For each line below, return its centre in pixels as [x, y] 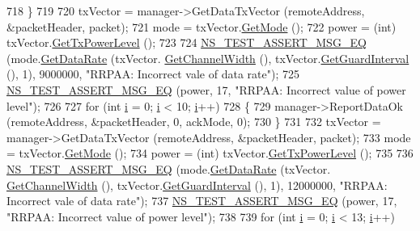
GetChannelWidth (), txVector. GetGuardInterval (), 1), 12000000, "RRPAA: [197, 185]
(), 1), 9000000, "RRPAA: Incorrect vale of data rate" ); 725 [153, 74]
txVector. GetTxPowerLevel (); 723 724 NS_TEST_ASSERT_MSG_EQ [187, 42]
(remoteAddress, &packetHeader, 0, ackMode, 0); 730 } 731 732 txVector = [194, 122]
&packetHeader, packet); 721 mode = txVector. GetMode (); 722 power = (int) [202, 26]
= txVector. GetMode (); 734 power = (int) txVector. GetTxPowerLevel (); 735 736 [210, 153]
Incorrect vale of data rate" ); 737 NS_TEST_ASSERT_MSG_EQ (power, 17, [202, 201]
